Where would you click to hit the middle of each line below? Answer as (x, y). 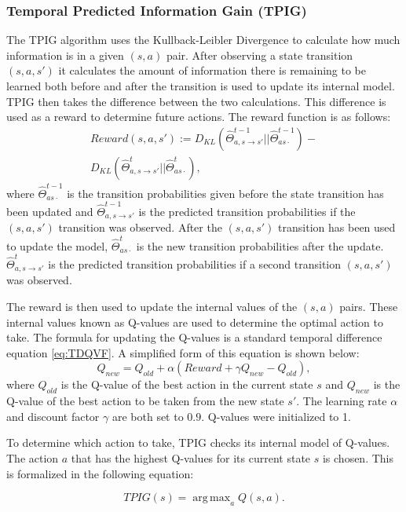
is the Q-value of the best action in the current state (187, 384)
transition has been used (337, 227)
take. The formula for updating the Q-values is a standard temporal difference (194, 337)
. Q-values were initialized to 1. (276, 416)
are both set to (148, 416)
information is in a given (65, 55)
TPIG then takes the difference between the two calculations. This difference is (196, 101)
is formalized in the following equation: (100, 473)
